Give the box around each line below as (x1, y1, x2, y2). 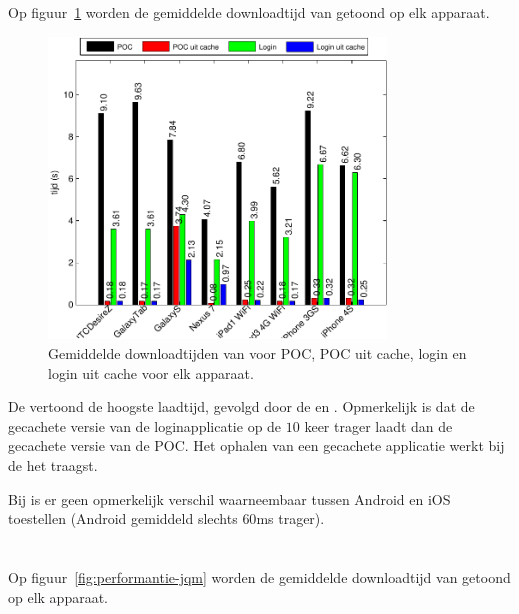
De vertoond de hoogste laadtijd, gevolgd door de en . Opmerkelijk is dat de (8, 396, 475, 417)
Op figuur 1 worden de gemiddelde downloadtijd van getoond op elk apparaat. (8, 2, 490, 23)
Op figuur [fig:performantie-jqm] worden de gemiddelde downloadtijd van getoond (8, 567, 511, 587)
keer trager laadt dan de (304, 415, 453, 436)
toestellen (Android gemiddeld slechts (8, 508, 238, 529)
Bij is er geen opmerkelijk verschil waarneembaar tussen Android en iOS (8, 488, 451, 509)
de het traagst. (8, 455, 98, 476)
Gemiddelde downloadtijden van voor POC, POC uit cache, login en (48, 343, 467, 364)
